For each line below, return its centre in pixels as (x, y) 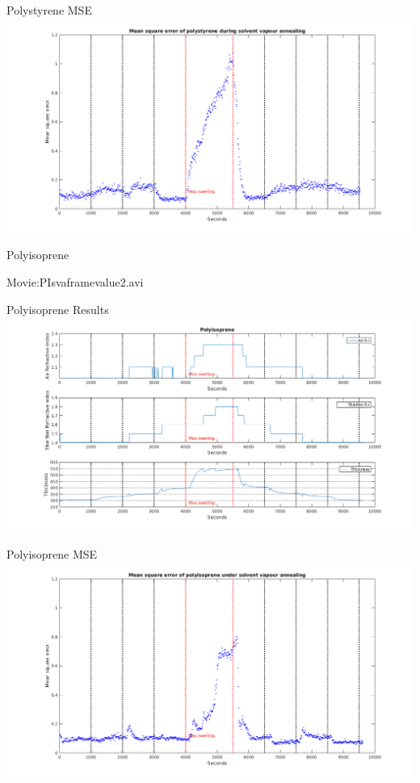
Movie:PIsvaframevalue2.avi (75, 282)
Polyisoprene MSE (52, 554)
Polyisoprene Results (58, 309)
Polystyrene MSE (49, 10)
